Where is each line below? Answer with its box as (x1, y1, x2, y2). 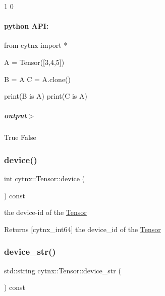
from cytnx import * (4, 40, 68, 50)
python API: (4, 21, 49, 31)
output (4, 110, 27, 121)
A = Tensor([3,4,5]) (4, 56, 65, 67)
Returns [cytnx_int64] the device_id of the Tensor (4, 224, 161, 234)
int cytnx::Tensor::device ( (4, 173, 85, 184)
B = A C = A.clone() (4, 73, 71, 84)
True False (4, 132, 36, 142)
